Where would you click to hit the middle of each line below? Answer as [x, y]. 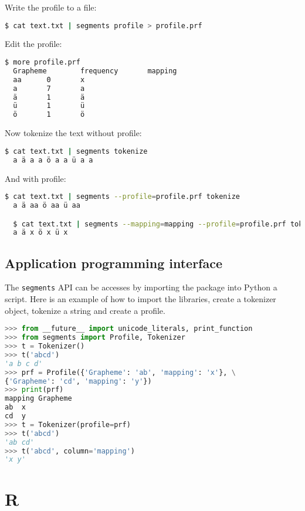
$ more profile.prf [43, 62]
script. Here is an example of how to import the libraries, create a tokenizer [140, 299]
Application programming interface [114, 263]
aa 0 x [49, 79]
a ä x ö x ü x [40, 233]
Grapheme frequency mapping [95, 71]
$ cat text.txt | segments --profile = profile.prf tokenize [122, 197]
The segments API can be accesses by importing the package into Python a [141, 287]
